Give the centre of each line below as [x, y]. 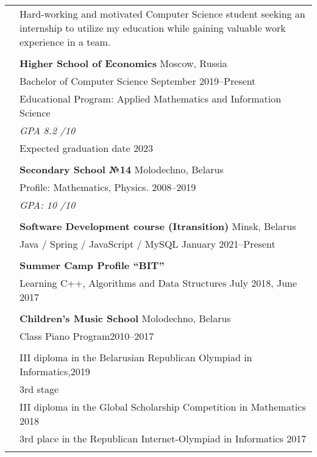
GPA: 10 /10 [48, 205]
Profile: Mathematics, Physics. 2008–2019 [108, 187]
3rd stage [39, 389]
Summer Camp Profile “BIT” [92, 265]
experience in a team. [65, 42]
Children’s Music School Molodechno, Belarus [125, 318]
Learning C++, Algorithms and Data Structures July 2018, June [158, 283]
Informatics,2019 [55, 371]
